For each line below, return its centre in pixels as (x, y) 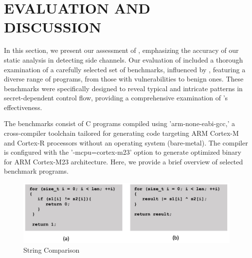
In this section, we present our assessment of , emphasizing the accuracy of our (121, 50)
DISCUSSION (53, 27)
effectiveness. (23, 107)
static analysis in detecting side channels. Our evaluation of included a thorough (124, 59)
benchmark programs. (36, 171)
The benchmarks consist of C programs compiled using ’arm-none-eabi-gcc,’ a (119, 123)
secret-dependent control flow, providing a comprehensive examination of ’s (116, 98)
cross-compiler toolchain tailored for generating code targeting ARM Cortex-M (121, 133)
